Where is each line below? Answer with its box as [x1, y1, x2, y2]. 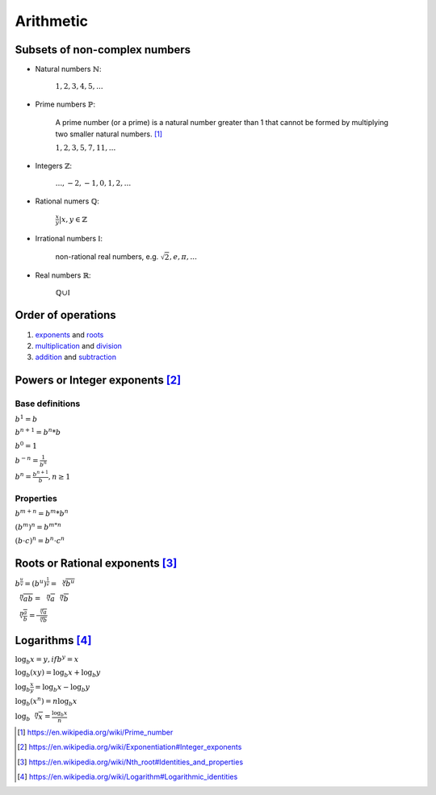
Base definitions [15, 398, 81, 409]
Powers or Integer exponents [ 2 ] [15, 374, 182, 387]
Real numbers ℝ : [35, 270, 92, 280]
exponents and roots [35, 329, 104, 339]
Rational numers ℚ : [35, 196, 100, 206]
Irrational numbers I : [35, 233, 103, 243]
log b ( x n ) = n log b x [15, 695, 78, 708]
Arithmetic [15, 12, 89, 30]
